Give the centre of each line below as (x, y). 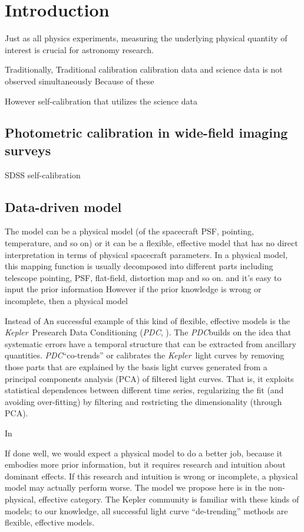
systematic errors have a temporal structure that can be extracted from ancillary (151, 343)
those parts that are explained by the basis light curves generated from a (136, 367)
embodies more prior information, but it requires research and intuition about (145, 464)
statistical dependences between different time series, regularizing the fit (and (144, 390)
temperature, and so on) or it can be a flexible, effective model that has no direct (151, 243)
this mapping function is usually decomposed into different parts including (139, 266)
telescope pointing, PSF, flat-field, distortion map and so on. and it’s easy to (143, 277)
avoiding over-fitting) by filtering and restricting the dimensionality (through (143, 401)
